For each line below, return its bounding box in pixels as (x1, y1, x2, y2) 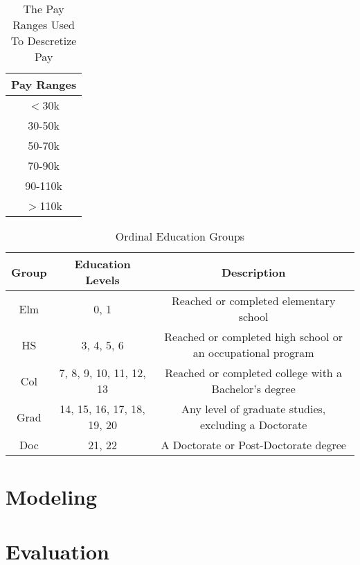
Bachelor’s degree (211, 381, 296, 397)
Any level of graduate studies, (181, 401, 326, 417)
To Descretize (10, 33, 77, 49)
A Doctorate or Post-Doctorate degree (161, 437, 346, 453)
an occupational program (192, 345, 314, 360)
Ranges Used (12, 17, 75, 33)
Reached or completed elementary (172, 293, 336, 308)
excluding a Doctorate (199, 417, 307, 433)
